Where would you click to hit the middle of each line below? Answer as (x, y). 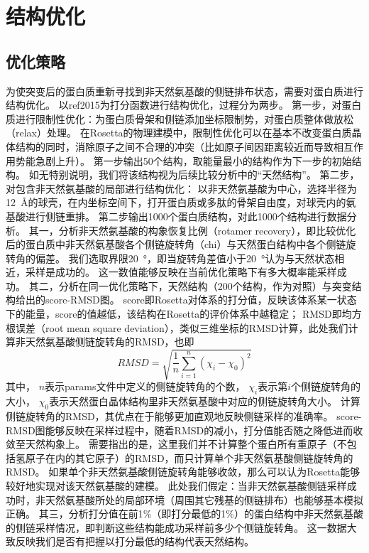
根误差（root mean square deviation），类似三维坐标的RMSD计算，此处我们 (177, 327)
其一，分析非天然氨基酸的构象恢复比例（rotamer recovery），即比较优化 (192, 230)
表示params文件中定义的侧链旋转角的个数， (145, 386)
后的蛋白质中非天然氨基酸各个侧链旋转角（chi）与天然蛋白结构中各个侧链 (176, 244)
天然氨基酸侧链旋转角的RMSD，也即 (110, 342)
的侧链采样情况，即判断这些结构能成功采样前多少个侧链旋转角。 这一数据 (176, 527)
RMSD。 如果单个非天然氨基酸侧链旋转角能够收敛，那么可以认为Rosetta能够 (183, 472)
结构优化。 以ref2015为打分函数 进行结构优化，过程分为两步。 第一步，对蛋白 (184, 105)
